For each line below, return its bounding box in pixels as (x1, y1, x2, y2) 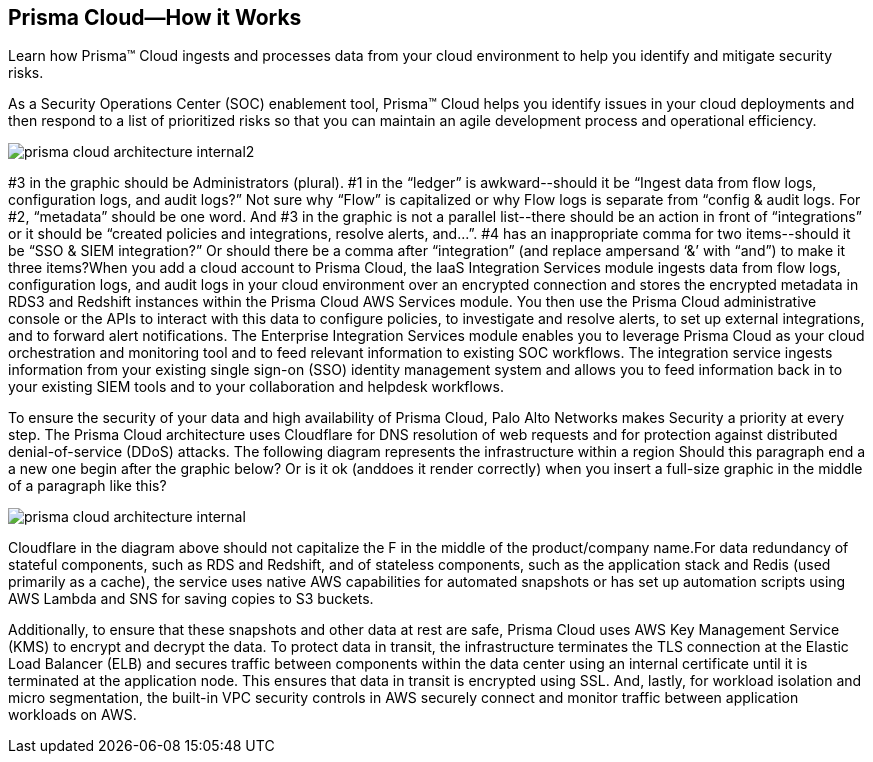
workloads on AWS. (8, 706, 137, 724)
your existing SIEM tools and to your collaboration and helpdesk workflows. (8, 378, 504, 396)
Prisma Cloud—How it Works (8, 5, 302, 30)
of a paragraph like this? (8, 477, 167, 495)
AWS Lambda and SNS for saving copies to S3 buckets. (8, 590, 374, 608)
